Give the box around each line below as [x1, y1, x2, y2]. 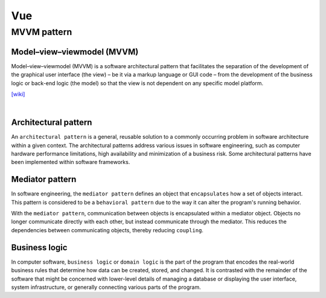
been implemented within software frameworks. [11, 159, 130, 166]
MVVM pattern [11, 27, 72, 37]
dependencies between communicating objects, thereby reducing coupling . [11, 226, 203, 233]
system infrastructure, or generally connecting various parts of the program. [11, 284, 202, 291]
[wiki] [11, 90, 25, 98]
